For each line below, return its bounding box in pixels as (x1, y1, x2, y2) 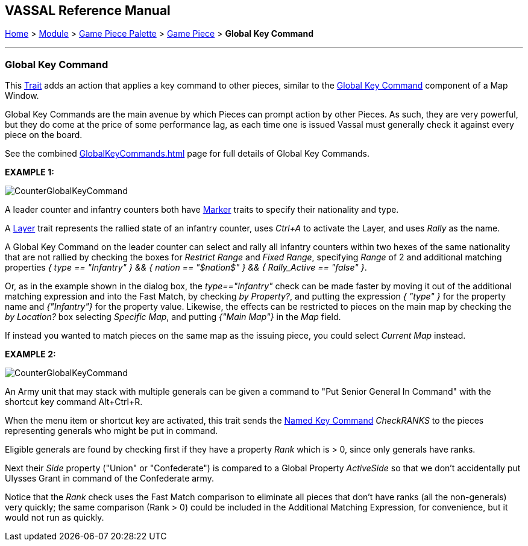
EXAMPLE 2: (5, 349, 56, 360)
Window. (5, 90, 39, 101)
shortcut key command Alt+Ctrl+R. (5, 397, 143, 407)
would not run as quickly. (5, 512, 104, 523)
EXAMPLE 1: (5, 167, 54, 178)
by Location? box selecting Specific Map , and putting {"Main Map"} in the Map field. (5, 312, 341, 322)
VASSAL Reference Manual (5, 3, 171, 18)
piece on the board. (5, 130, 83, 140)
